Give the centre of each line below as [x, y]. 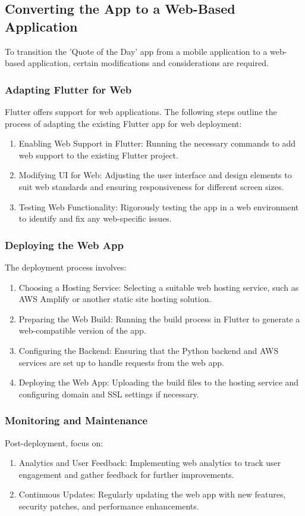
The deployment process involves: [66, 267]
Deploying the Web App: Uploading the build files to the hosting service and [159, 382]
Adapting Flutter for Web [68, 89]
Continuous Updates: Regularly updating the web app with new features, [152, 494]
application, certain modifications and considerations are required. [148, 63]
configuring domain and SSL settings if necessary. [109, 394]
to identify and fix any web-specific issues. [95, 218]
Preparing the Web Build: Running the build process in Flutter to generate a [159, 318]
